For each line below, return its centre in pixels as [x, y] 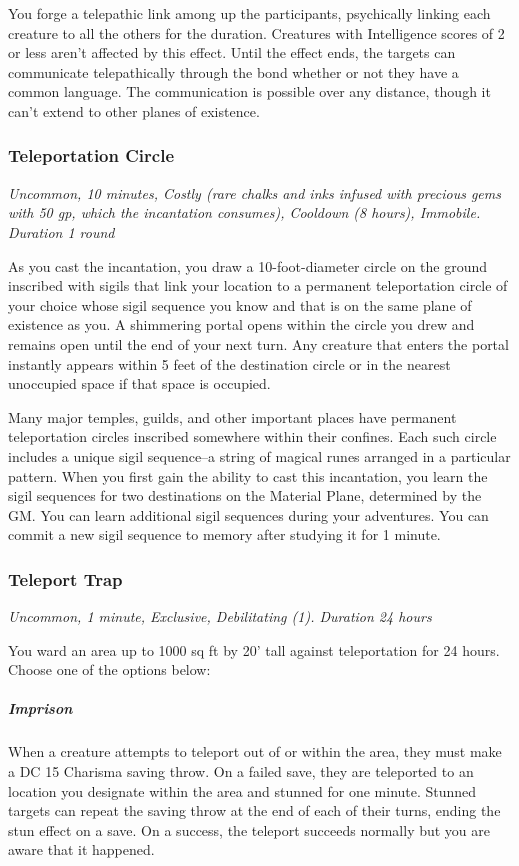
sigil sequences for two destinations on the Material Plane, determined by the [245, 495]
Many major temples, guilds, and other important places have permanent [232, 416]
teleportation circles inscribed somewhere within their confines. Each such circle [252, 436]
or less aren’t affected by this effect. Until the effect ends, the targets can [232, 52]
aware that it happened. [81, 849]
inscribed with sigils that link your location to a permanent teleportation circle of [258, 285]
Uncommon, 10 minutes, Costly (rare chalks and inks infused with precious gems [254, 192]
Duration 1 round [61, 231]
